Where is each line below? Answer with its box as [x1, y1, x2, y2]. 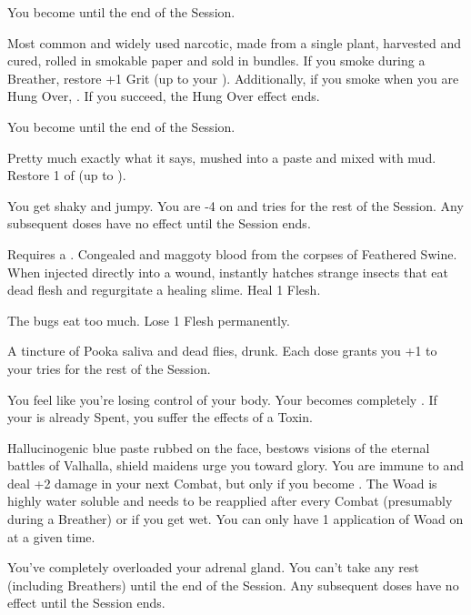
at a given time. [7, 527, 95, 546]
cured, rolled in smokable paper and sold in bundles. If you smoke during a [7, 51, 426, 70]
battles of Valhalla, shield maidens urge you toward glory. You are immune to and [7, 456, 465, 475]
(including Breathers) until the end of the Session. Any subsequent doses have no [7, 575, 459, 594]
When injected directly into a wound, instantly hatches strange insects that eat [7, 262, 449, 281]
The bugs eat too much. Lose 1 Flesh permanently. [7, 310, 290, 329]
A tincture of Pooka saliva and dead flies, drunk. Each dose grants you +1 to [7, 341, 437, 360]
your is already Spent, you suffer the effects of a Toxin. [7, 408, 313, 427]
